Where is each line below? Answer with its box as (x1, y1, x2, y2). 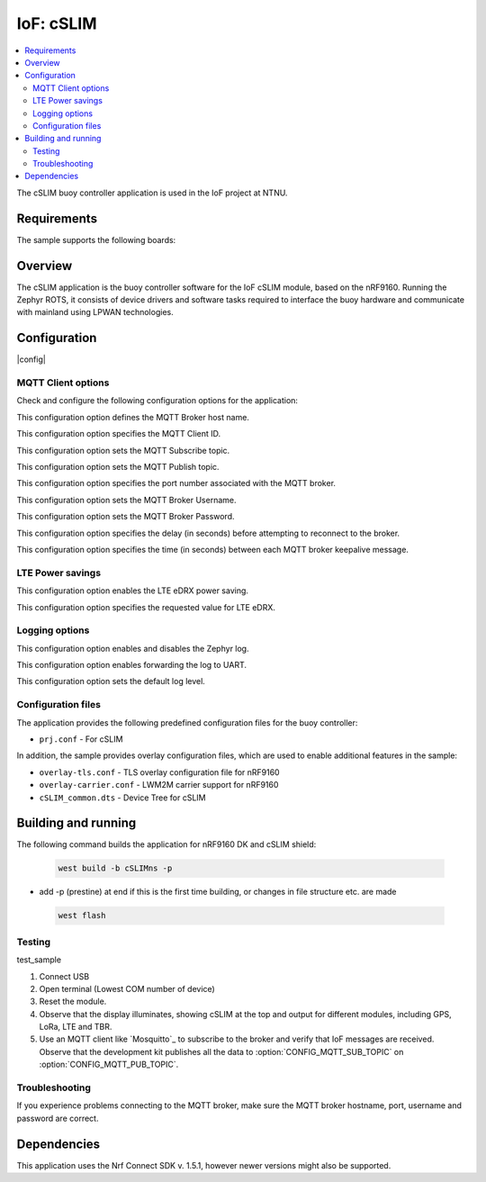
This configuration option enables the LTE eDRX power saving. (16, 585, 249, 596)
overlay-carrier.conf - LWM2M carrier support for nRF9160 (39, 780, 279, 790)
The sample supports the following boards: (16, 234, 176, 245)
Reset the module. (39, 996, 107, 1007)
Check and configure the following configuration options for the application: (16, 395, 299, 406)
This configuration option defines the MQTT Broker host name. (16, 411, 249, 422)
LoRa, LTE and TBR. (39, 1022, 112, 1033)
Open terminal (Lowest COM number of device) (39, 983, 215, 994)
